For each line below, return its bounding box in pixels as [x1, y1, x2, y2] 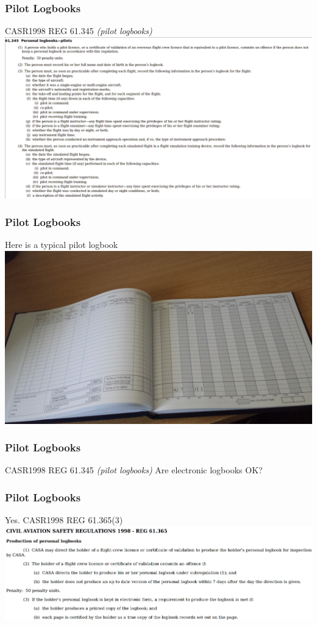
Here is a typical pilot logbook [5, 238, 118, 251]
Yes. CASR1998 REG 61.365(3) [5, 514, 123, 526]
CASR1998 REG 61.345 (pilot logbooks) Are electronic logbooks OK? [5, 464, 263, 476]
